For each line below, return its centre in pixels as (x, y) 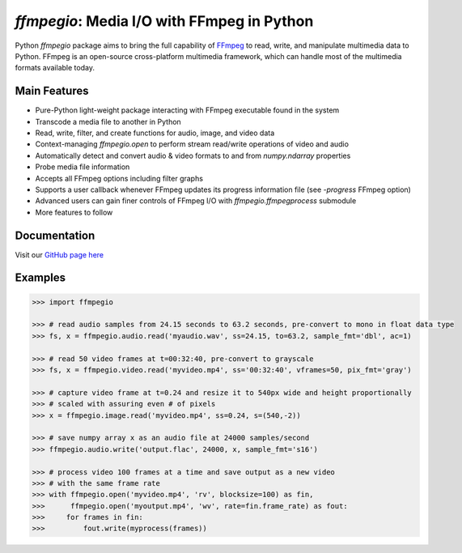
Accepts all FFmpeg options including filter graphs (119, 178)
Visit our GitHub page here (59, 254)
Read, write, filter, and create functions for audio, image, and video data (155, 133)
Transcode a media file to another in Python (108, 121)
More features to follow (74, 212)
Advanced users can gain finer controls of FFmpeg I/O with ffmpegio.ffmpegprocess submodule (196, 201)
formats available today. (55, 68)
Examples (40, 278)
